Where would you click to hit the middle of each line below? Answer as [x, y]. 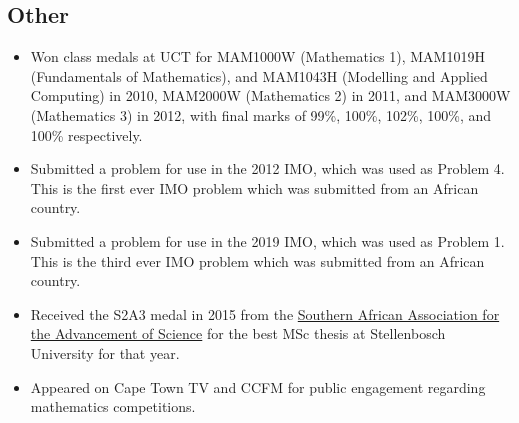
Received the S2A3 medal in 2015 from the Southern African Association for [265, 313]
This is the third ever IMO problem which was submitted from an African [257, 260]
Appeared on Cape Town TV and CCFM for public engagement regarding [258, 386]
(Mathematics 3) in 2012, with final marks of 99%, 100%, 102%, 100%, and [261, 114]
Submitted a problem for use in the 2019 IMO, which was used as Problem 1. [267, 240]
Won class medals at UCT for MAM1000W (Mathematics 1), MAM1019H [257, 56]
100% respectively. [86, 134]
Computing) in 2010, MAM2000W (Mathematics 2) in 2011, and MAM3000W [270, 95]
